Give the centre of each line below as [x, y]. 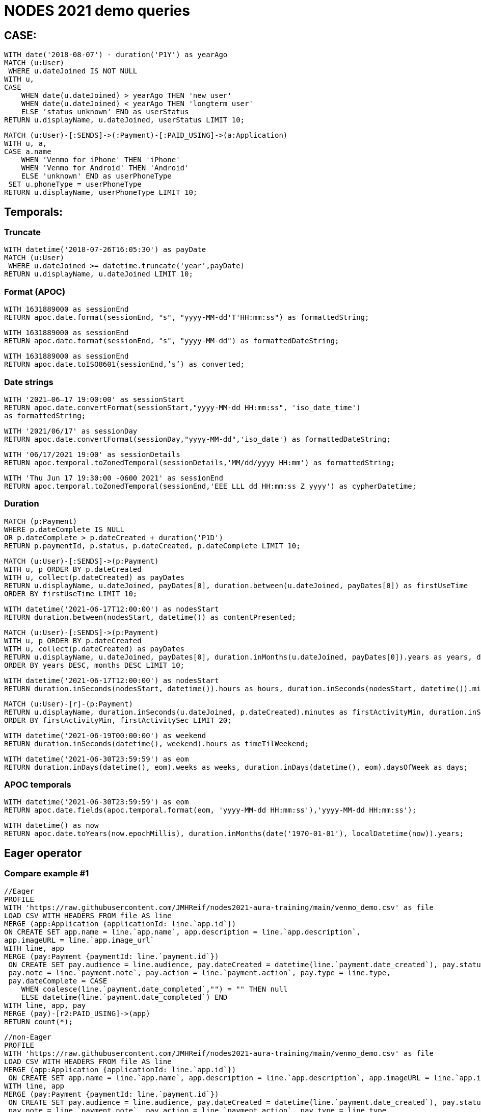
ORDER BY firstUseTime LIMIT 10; [71, 593]
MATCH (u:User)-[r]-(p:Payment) [69, 704]
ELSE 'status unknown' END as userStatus [105, 112]
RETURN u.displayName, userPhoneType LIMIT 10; [101, 193]
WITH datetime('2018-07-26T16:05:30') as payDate [105, 250]
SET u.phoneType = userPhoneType [75, 184]
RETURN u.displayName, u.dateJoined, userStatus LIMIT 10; [125, 120]
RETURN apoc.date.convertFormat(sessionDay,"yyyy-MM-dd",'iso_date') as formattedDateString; [197, 439]
